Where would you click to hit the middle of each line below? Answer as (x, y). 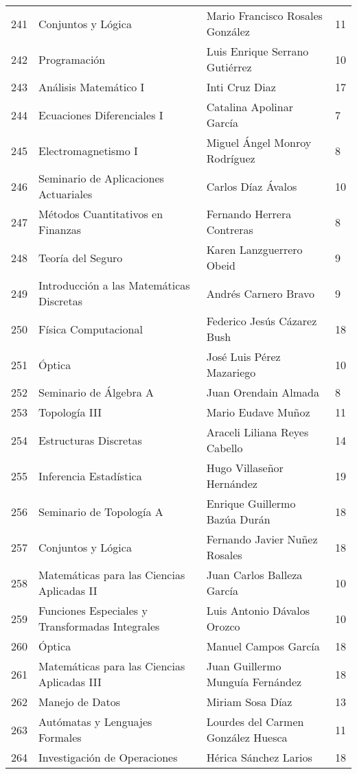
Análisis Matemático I (92, 87)
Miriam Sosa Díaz (249, 702)
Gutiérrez (229, 67)
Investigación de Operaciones (108, 757)
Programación (72, 59)
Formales (60, 737)
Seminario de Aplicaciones (101, 178)
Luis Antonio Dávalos (258, 610)
